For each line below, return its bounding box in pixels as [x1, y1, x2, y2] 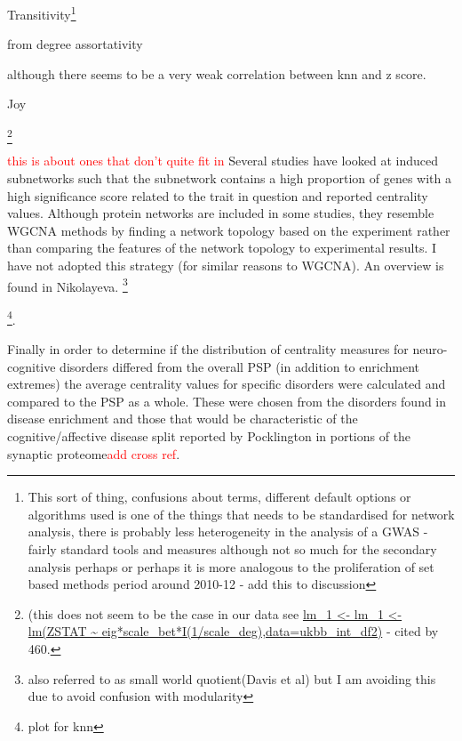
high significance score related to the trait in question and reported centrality [7, 186, 428, 205]
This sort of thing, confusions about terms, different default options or [28, 487, 411, 506]
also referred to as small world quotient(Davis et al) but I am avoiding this [28, 669, 436, 688]
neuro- [412, 340, 448, 358]
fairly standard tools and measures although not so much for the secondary [28, 539, 437, 558]
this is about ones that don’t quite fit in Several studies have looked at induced [7, 151, 439, 170]
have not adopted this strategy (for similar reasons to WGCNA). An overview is [7, 255, 444, 274]
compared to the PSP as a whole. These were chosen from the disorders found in [7, 391, 447, 410]
